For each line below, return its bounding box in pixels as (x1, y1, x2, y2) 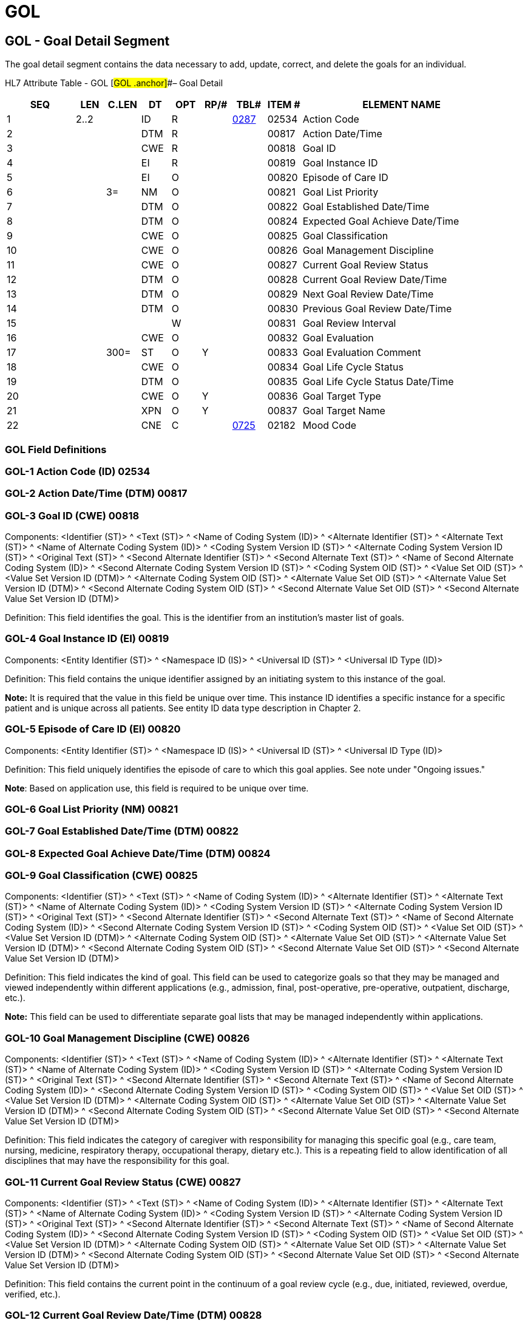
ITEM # (267, 98, 300, 111)
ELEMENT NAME (362, 98, 441, 111)
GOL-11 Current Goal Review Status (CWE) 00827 (5, 1175, 241, 1188)
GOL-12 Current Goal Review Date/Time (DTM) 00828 (5, 1309, 262, 1322)
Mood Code (302, 419, 356, 432)
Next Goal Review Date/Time (302, 288, 434, 301)
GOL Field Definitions (5, 443, 107, 456)
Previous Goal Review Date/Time (302, 303, 452, 315)
